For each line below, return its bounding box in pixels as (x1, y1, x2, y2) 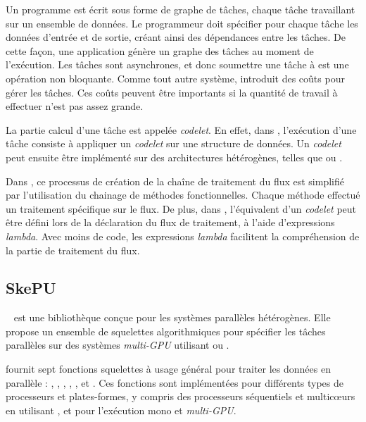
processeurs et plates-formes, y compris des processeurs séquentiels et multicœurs (6, 389, 355, 404)
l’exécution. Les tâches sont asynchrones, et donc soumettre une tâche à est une (6, 57, 349, 72)
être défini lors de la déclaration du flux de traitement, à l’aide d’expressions (6, 215, 335, 230)
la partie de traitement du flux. (6, 242, 140, 257)
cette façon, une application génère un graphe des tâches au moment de (6, 43, 314, 58)
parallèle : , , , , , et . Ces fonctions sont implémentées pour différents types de (6, 375, 344, 390)
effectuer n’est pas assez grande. (6, 99, 144, 113)
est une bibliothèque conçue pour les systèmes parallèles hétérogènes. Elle (13, 310, 331, 325)
